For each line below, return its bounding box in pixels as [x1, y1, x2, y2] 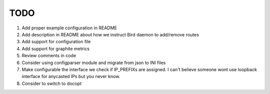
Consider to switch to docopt [21, 80, 82, 87]
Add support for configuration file [21, 39, 91, 45]
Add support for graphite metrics [21, 45, 90, 52]
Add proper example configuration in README [21, 25, 117, 31]
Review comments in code [21, 53, 76, 59]
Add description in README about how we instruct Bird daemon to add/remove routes [21, 31, 199, 37]
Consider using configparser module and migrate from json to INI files [21, 60, 166, 66]
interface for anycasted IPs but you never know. [21, 74, 120, 80]
